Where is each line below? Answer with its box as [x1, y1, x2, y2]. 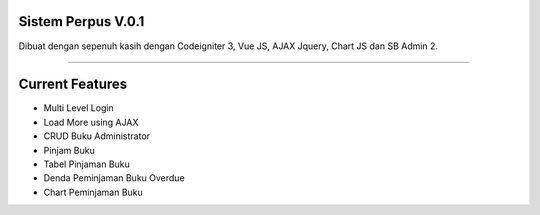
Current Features [18, 76, 128, 93]
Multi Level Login [43, 102, 114, 114]
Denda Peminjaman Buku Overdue [43, 172, 185, 184]
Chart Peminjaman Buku [43, 186, 144, 198]
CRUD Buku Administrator [43, 130, 150, 142]
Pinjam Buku [43, 144, 95, 156]
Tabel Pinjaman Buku [43, 158, 130, 170]
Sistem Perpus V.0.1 [18, 13, 145, 30]
